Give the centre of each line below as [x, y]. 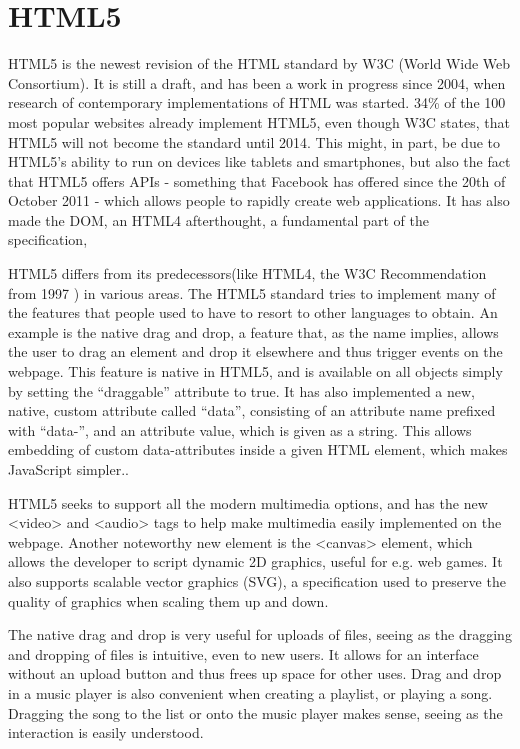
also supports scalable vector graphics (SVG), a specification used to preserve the [257, 580]
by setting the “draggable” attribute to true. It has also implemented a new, [241, 390]
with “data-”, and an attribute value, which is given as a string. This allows [240, 429]
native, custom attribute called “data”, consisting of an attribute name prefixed [252, 410]
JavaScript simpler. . [68, 469]
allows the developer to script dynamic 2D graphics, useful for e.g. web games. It [255, 561]
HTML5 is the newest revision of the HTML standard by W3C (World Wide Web [259, 63]
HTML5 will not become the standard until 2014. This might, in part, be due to [254, 141]
